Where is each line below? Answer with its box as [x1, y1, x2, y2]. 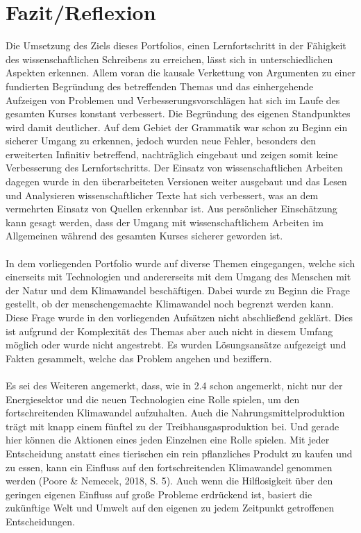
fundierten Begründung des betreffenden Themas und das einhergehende [6, 78, 314, 93]
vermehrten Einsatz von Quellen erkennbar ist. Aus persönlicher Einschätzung [6, 201, 337, 216]
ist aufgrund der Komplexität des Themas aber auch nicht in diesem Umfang [6, 323, 333, 338]
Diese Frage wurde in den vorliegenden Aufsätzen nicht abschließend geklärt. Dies [6, 310, 353, 324]
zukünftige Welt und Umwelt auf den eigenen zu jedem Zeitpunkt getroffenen [6, 500, 335, 515]
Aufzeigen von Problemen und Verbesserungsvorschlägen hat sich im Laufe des [6, 92, 340, 107]
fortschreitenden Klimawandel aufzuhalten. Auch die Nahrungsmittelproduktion [6, 405, 345, 420]
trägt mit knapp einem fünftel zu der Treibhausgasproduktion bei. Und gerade [6, 418, 339, 433]
